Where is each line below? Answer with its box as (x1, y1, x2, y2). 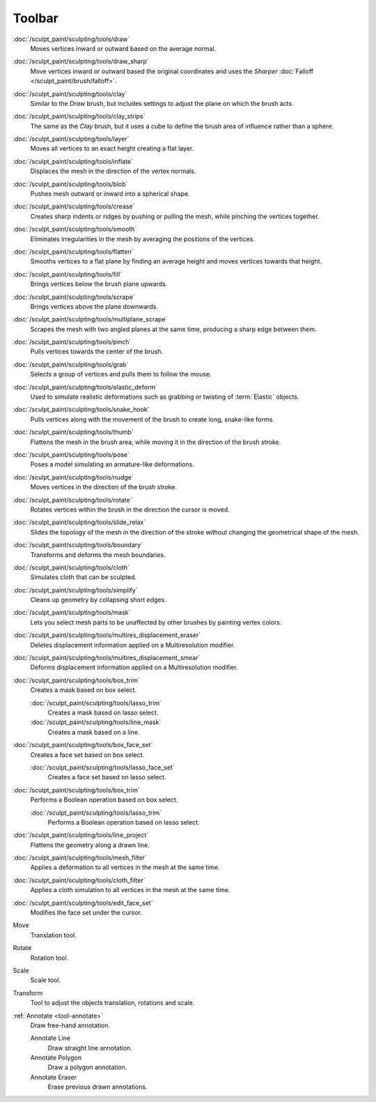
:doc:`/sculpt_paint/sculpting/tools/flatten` (13, 247, 134, 256)
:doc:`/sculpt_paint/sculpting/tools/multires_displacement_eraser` (13, 631, 201, 639)
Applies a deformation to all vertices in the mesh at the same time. (30, 863, 220, 871)
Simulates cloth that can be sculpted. (30, 573, 137, 581)
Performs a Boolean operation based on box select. (30, 795, 178, 804)
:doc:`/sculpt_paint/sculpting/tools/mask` (13, 609, 131, 617)
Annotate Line (30, 1034, 71, 1042)
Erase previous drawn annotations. (47, 1082, 148, 1091)
